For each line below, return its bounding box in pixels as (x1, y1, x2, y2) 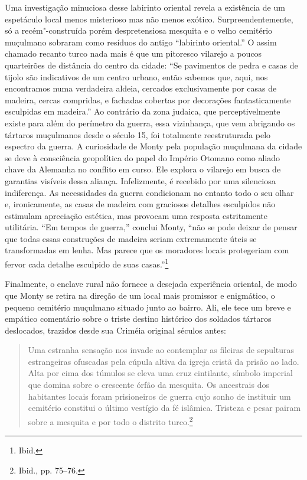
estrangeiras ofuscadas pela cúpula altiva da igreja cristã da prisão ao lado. (28, 355, 299, 367)
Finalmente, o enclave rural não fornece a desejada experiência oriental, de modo (5, 277, 297, 290)
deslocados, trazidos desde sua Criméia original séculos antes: (5, 324, 226, 336)
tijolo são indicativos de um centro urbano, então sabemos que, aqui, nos (5, 70, 268, 83)
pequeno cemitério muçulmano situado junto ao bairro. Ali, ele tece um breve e (5, 301, 291, 313)
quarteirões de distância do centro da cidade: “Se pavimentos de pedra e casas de (5, 58, 298, 71)
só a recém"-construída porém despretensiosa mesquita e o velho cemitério (5, 24, 273, 37)
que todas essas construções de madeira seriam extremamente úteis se (5, 232, 257, 244)
